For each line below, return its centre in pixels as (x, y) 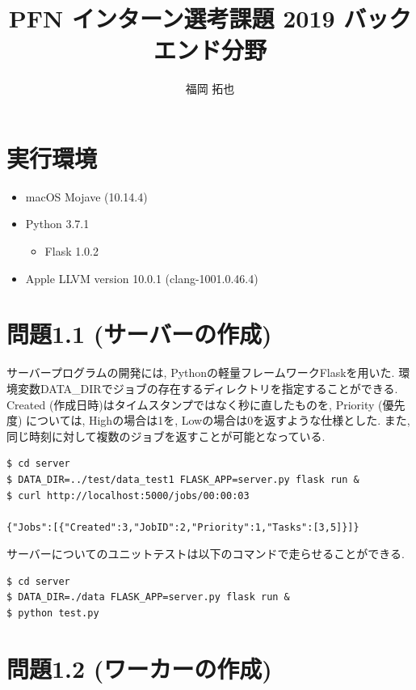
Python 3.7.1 (57, 224)
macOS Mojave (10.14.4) (86, 196)
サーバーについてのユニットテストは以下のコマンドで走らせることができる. (206, 554)
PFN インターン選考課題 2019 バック (210, 18)
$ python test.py (53, 614)
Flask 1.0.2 (71, 251)
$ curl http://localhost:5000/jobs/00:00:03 (128, 495)
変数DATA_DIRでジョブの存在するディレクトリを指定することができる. (208, 388)
